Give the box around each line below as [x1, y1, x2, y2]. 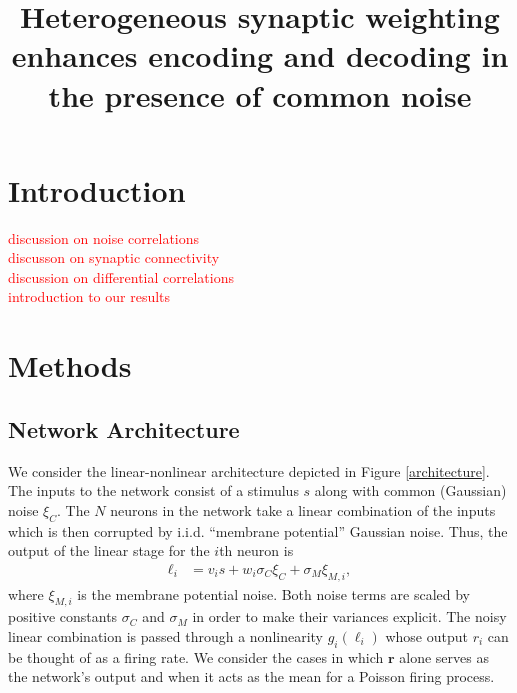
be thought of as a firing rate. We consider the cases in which [8, 646, 384, 667]
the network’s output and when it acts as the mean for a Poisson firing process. [8, 666, 495, 687]
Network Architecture [8, 413, 240, 444]
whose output [385, 626, 468, 647]
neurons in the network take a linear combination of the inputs [110, 499, 496, 520]
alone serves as [399, 646, 489, 667]
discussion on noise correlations [8, 227, 200, 248]
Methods [8, 345, 132, 386]
